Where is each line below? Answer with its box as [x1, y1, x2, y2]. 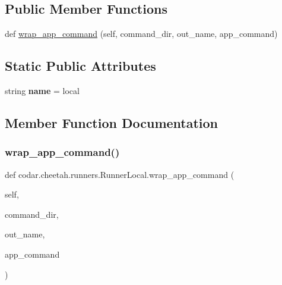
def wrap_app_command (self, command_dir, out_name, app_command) [5, 27, 278, 40]
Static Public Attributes [5, 57, 156, 75]
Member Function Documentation [5, 113, 218, 131]
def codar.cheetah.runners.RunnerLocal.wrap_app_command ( [5, 168, 235, 180]
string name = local [5, 84, 80, 96]
